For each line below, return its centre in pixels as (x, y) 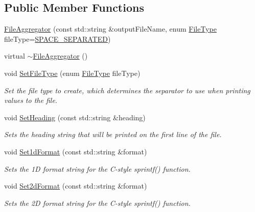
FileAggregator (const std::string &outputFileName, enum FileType (110, 29)
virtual (15, 56)
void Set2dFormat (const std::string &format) (76, 186)
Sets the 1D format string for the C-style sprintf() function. (97, 168)
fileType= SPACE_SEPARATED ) (57, 38)
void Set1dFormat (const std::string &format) (76, 151)
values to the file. (31, 100)
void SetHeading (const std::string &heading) (75, 117)
